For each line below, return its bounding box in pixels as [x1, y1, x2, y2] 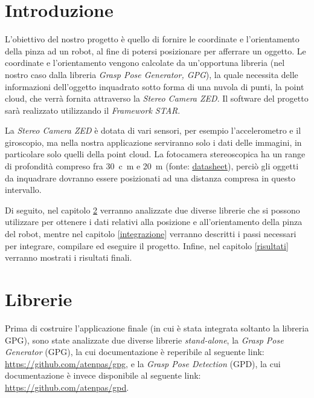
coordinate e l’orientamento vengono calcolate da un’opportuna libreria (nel [5, 56, 285, 69]
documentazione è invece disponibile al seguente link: [5, 369, 201, 382]
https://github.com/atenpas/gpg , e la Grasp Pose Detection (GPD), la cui [5, 357, 281, 370]
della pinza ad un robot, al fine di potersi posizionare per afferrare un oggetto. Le [5, 44, 306, 57]
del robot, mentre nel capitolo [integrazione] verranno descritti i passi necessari [5, 227, 296, 240]
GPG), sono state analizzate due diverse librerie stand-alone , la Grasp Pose [5, 333, 284, 346]
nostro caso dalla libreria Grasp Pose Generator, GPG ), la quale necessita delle [5, 68, 298, 80]
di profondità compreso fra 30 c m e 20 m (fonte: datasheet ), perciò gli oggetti [5, 160, 299, 172]
